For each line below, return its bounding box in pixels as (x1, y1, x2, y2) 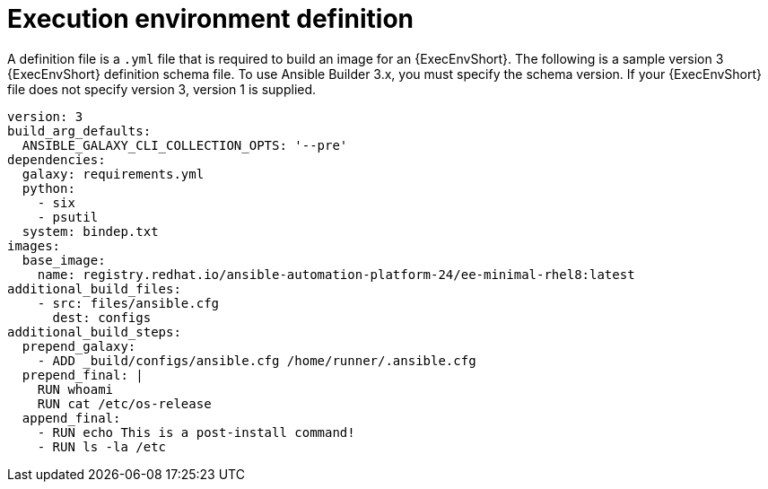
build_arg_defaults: (7, 123, 152, 138)
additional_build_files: (7, 281, 181, 296)
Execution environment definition (7, 4, 414, 34)
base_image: (22, 252, 106, 267)
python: (22, 180, 75, 196)
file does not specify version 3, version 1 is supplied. (7, 81, 317, 97)
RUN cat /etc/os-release (37, 396, 212, 411)
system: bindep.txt (22, 223, 159, 239)
